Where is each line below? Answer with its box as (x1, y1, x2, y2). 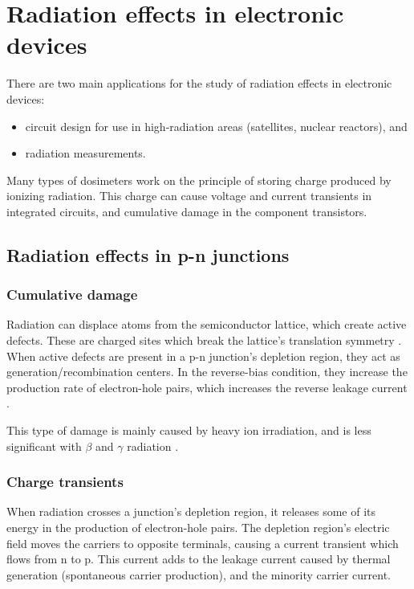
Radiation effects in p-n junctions (6, 242, 290, 267)
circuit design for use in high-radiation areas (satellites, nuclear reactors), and (25, 117, 408, 134)
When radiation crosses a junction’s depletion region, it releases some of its (6, 503, 376, 520)
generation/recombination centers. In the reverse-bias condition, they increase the (6, 363, 408, 380)
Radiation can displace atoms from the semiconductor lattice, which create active (6, 316, 407, 333)
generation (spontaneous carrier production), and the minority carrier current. (6, 566, 391, 583)
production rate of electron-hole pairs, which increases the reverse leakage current (6, 378, 408, 395)
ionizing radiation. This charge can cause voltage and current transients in (6, 187, 372, 204)
